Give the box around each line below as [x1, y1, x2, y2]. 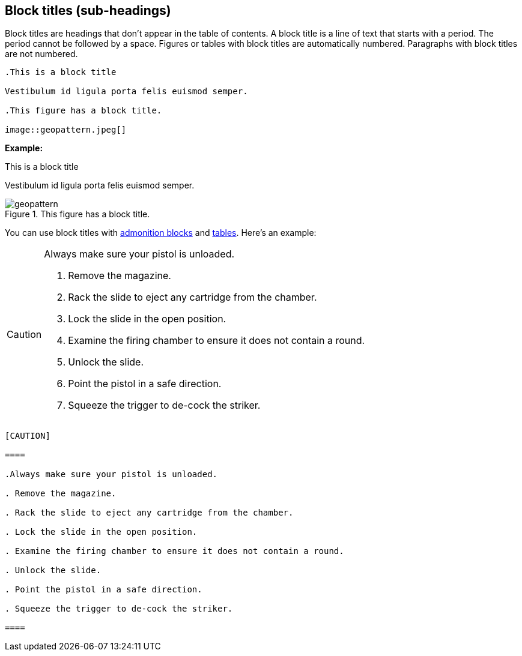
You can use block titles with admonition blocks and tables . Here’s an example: [5, 227, 317, 238]
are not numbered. [5, 49, 78, 59]
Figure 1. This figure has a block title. [5, 209, 150, 220]
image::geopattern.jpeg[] [5, 125, 127, 135]
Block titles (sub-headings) [5, 3, 171, 18]
